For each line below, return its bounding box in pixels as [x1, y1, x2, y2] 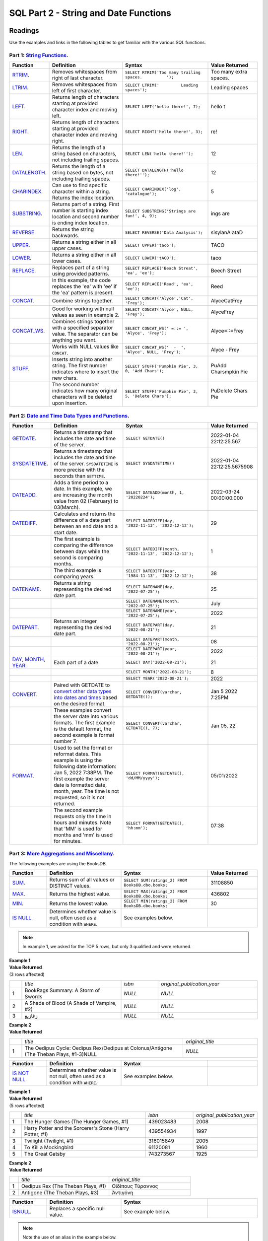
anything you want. [52, 337, 97, 344]
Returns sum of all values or [49, 876, 115, 883]
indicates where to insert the [52, 368, 119, 375]
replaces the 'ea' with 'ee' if [52, 283, 117, 290]
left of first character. [52, 87, 102, 94]
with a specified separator [52, 324, 113, 331]
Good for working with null [52, 305, 114, 312]
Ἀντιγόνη [112, 1189, 134, 1196]
